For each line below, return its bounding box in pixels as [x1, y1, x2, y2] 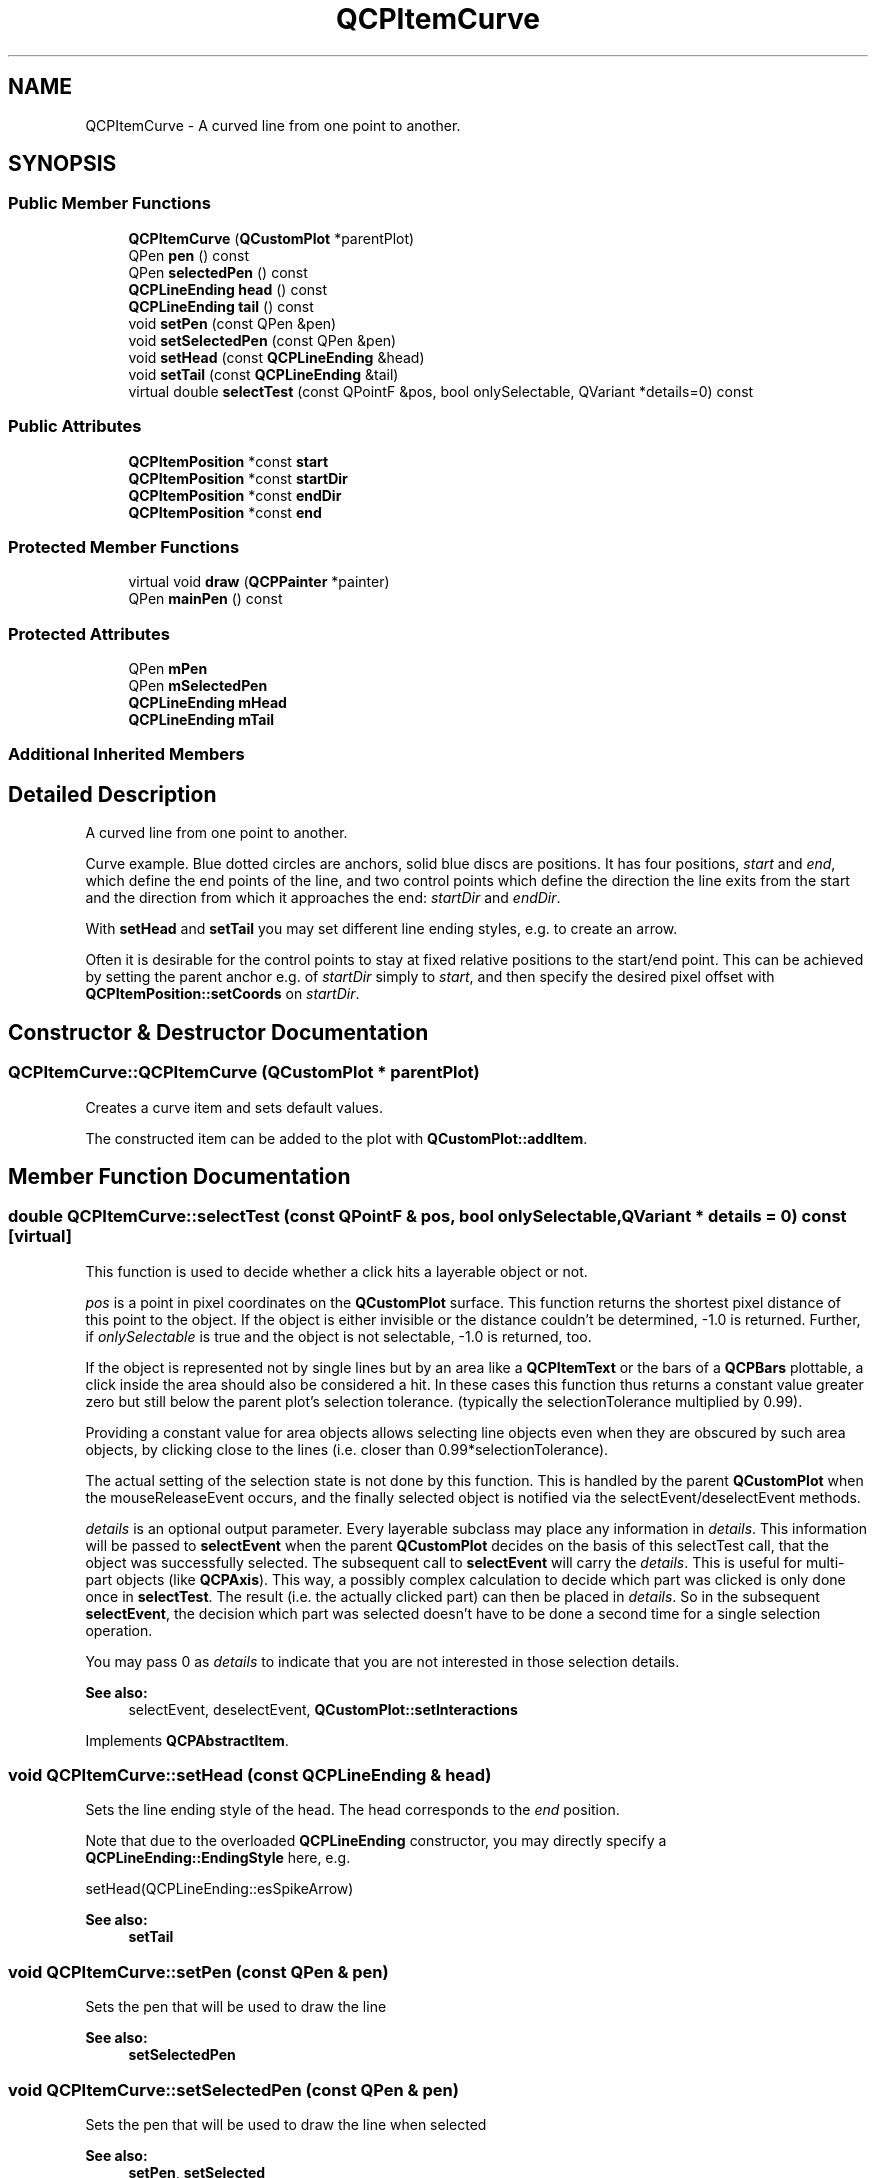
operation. [85, 1621, 153, 1639]
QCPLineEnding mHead [128, 694, 287, 712]
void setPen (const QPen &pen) [128, 314, 337, 332]
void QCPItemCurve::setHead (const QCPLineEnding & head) [8, 1765, 492, 1786]
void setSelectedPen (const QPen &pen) [128, 331, 397, 349]
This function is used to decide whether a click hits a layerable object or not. [85, 1262, 588, 1280]
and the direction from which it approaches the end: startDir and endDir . [85, 889, 561, 907]
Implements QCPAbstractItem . [85, 1731, 289, 1749]
